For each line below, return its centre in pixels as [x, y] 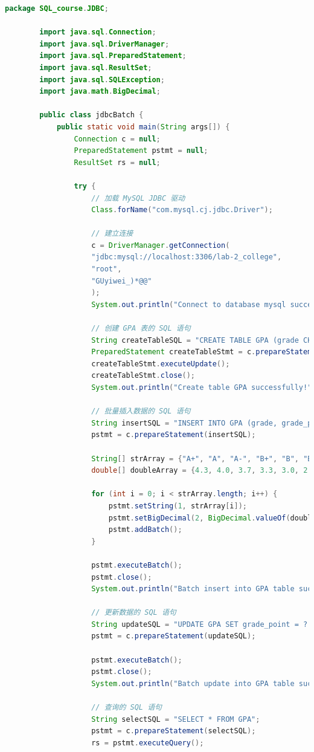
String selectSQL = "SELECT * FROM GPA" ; [176, 719]
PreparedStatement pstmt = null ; [141, 151]
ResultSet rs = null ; [117, 162]
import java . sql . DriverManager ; [104, 44]
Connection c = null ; [117, 139]
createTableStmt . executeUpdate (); [161, 364]
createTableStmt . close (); [143, 376]
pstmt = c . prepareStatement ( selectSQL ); [174, 731]
